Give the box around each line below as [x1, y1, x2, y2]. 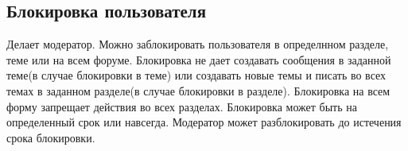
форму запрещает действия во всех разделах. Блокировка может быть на [6, 98, 357, 114]
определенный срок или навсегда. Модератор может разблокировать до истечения [6, 114, 402, 130]
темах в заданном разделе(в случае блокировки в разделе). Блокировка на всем [6, 82, 391, 99]
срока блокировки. [6, 129, 95, 145]
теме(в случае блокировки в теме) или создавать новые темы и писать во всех [6, 67, 387, 83]
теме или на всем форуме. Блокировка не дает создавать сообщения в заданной [6, 51, 391, 68]
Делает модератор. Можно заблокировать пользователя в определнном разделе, [6, 36, 389, 52]
